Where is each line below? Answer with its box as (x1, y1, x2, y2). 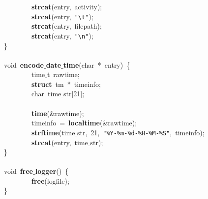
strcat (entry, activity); (31, 1, 102, 11)
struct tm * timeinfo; (31, 79, 101, 89)
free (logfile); (31, 175, 69, 186)
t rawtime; (47, 69, 80, 80)
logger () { (35, 166, 69, 176)
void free (4, 166, 33, 176)
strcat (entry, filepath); (31, 21, 102, 31)
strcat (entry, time (31, 137, 88, 147)
